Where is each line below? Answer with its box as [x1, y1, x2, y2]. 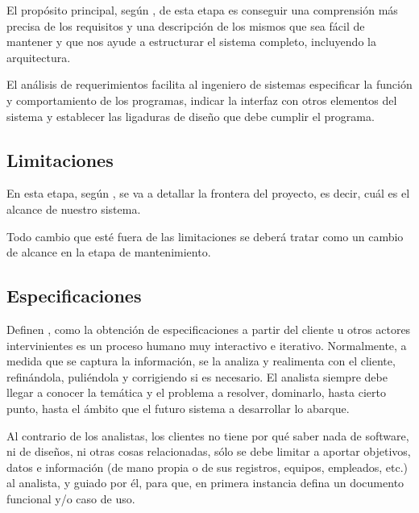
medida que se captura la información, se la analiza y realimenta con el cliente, [6, 352, 396, 369]
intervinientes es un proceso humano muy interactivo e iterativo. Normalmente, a [6, 336, 407, 353]
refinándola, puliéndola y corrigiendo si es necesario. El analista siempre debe [6, 368, 388, 385]
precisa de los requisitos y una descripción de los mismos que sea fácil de [6, 17, 365, 34]
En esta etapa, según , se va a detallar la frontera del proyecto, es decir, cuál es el [6, 185, 410, 202]
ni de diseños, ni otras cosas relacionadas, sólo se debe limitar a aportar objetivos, [6, 443, 411, 460]
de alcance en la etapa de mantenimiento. [6, 244, 211, 261]
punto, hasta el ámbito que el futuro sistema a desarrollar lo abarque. [6, 399, 350, 416]
